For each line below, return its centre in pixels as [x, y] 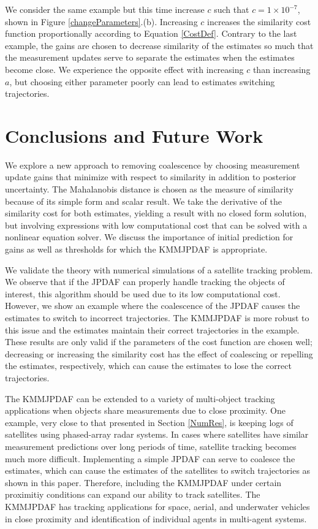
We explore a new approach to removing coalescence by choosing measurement [153, 165]
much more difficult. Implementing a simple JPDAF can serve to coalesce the [150, 458]
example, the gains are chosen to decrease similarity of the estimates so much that [159, 45]
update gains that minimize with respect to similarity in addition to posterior [151, 177]
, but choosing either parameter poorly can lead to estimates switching [142, 81]
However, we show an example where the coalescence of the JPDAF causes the [153, 306]
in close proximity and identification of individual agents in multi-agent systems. [156, 518]
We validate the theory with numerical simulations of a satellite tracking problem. [159, 269]
